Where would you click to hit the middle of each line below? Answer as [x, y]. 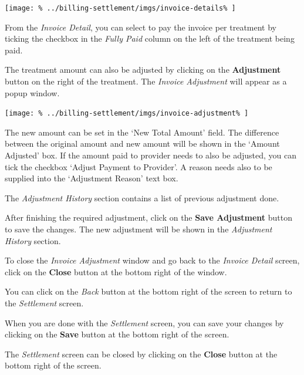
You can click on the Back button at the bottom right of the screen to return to [148, 291]
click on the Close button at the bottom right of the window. [116, 271]
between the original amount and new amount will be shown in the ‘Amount [142, 143]
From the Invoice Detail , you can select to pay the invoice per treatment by [141, 27]
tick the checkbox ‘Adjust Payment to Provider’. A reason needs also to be [139, 166]
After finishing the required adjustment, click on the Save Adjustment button [148, 217]
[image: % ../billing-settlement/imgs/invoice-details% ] [120, 8]
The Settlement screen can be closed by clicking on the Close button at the [141, 354]
